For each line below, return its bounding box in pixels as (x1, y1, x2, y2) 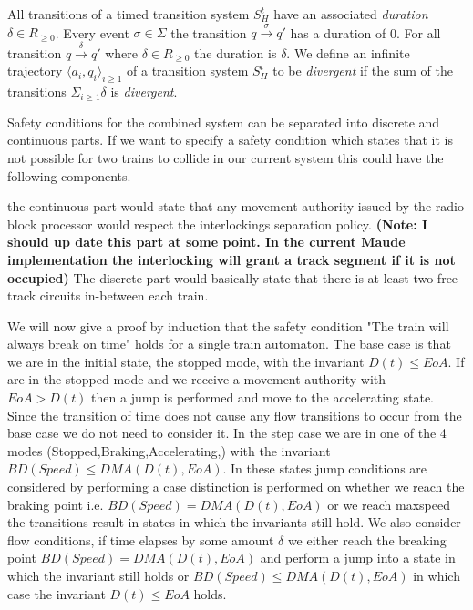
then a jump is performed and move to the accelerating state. (91, 388, 434, 407)
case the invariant (7, 584, 106, 603)
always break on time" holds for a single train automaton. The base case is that (7, 334, 451, 353)
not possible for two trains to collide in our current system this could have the (7, 147, 444, 167)
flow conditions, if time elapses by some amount (7, 530, 274, 549)
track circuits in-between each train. (7, 286, 209, 305)
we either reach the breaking (287, 530, 447, 549)
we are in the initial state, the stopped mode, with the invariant (7, 351, 365, 371)
